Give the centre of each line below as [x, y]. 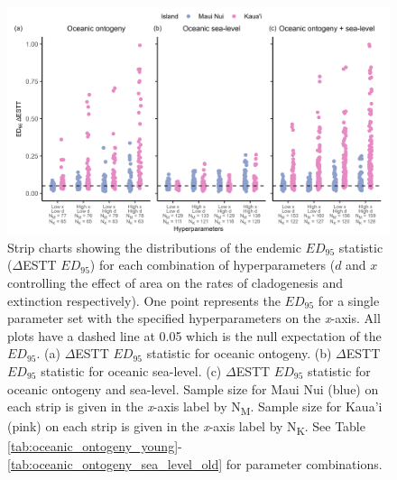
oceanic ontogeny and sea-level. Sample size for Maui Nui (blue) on [193, 388]
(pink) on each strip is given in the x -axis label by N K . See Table [186, 428]
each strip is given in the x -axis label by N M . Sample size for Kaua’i [195, 407]
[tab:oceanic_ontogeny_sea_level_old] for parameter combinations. [195, 463]
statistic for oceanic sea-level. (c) [131, 370]
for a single [349, 300]
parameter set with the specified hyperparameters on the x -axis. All [194, 318]
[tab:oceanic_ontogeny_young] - [95, 446]
